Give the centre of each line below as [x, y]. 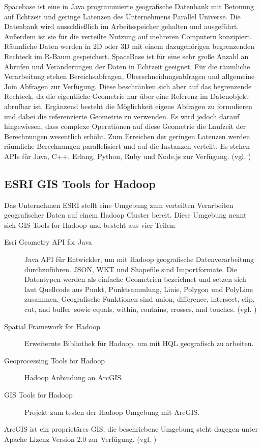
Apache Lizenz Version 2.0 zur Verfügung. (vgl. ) [80, 439]
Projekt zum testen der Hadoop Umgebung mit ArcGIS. [112, 412]
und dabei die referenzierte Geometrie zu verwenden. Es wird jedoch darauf [122, 116]
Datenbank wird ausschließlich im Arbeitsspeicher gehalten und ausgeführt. [122, 26]
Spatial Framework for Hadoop [52, 326]
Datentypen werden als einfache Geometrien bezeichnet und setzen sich [135, 279]
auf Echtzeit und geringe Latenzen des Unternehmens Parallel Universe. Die [122, 16]
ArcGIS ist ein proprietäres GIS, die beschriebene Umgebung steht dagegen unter [131, 429]
